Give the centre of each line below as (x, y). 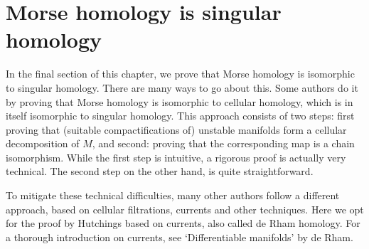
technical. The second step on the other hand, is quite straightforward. (160, 171)
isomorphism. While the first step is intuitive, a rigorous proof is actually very (176, 157)
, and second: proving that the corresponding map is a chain (223, 143)
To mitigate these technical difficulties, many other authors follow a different (173, 195)
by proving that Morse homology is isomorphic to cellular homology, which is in (180, 101)
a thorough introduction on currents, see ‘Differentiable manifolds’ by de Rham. (180, 237)
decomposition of (43, 143)
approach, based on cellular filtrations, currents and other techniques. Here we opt (185, 209)
